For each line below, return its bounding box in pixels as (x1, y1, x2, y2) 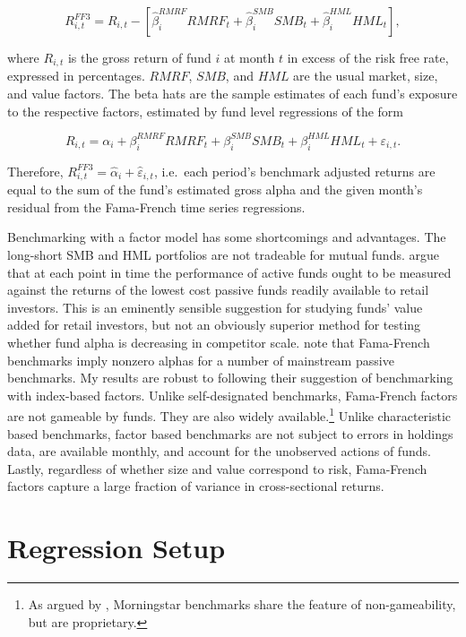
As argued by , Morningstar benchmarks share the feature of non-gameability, (28, 595, 456, 614)
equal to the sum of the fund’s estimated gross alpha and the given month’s (7, 180, 423, 199)
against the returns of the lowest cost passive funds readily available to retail (7, 280, 429, 299)
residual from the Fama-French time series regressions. (7, 197, 306, 216)
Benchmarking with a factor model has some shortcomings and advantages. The (7, 228, 446, 246)
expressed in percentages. (7, 66, 145, 85)
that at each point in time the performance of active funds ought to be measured (7, 263, 452, 281)
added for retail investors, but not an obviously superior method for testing (7, 315, 421, 334)
